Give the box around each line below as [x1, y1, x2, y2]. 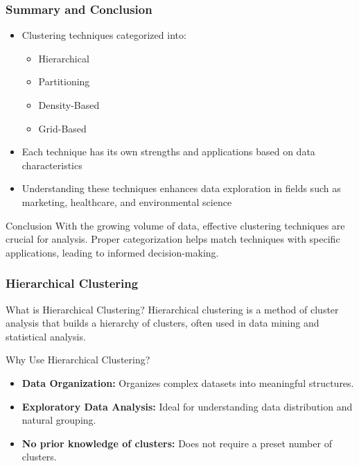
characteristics [21, 157, 82, 172]
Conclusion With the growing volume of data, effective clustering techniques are [6, 218, 345, 232]
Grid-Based [38, 121, 87, 135]
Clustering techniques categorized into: [21, 28, 186, 42]
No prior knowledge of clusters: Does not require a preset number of [21, 435, 332, 450]
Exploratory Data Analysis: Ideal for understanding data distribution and [21, 399, 353, 413]
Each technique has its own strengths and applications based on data [21, 144, 315, 159]
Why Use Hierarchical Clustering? [6, 352, 150, 367]
